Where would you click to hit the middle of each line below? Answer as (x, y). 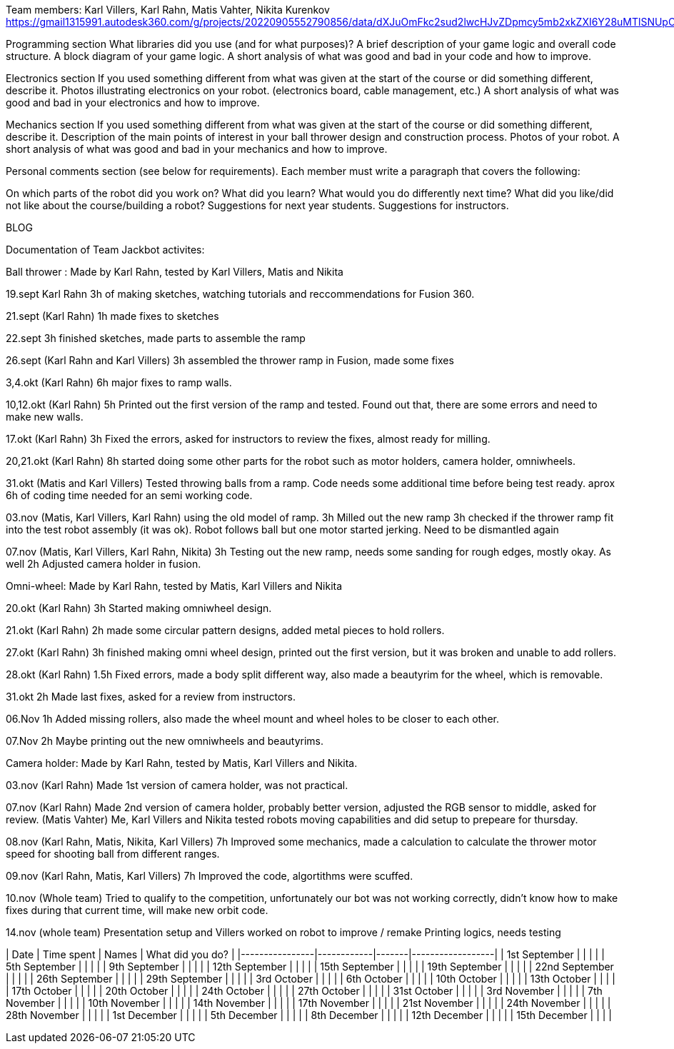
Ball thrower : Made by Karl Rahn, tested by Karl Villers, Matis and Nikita (175, 272)
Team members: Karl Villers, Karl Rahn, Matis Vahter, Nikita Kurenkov (168, 10)
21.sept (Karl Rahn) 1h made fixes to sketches (112, 316)
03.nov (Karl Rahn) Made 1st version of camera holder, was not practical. (177, 785)
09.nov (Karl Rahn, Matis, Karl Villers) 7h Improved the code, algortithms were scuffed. (210, 876)
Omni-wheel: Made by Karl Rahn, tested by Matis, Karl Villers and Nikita (174, 586)
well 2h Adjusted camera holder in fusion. (104, 564)
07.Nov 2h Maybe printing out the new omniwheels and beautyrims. (165, 741)
